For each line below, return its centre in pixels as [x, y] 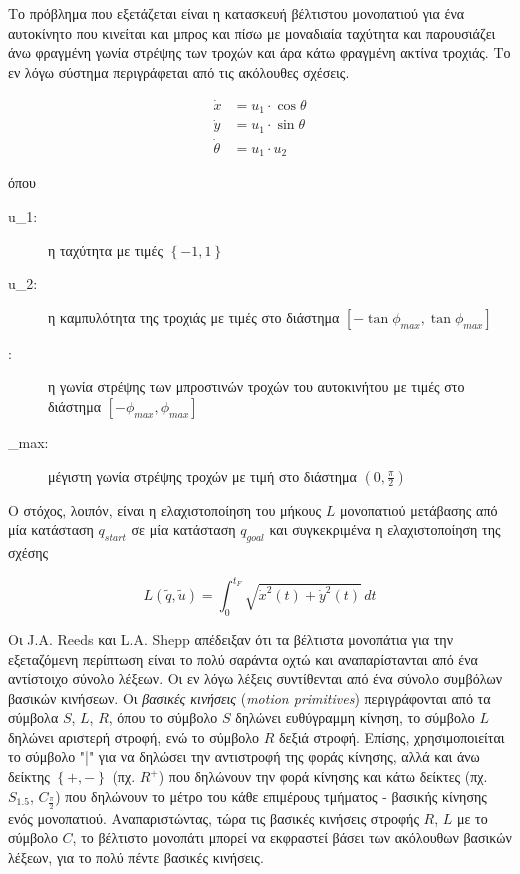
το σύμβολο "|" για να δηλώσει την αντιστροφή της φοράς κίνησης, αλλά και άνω [244, 756]
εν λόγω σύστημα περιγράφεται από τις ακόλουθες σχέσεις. [179, 71]
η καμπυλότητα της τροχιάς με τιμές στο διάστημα [194, 316]
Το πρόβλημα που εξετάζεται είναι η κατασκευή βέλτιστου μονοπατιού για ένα [236, 13]
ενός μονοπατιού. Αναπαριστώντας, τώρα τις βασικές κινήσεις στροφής [213, 817]
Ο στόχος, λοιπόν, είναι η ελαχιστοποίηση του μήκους [165, 509]
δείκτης [29, 776]
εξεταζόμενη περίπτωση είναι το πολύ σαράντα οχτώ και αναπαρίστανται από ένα [243, 658]
